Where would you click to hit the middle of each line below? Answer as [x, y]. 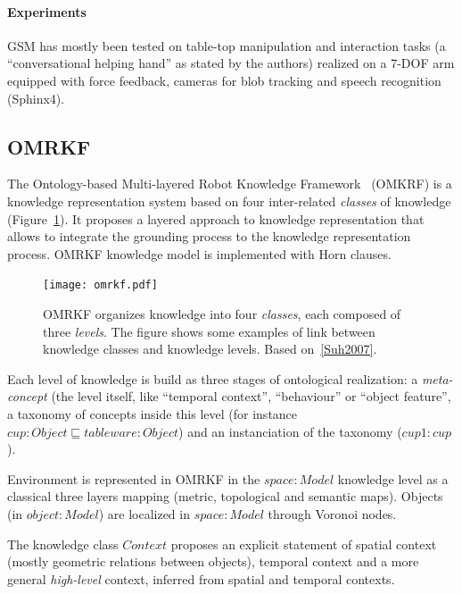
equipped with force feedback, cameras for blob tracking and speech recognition [224, 80]
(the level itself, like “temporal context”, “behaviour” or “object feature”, [251, 396]
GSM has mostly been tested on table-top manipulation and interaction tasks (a [227, 45]
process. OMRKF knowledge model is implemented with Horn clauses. [199, 253]
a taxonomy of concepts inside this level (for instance [153, 413]
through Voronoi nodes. [332, 513]
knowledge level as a [393, 478]
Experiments [47, 11]
